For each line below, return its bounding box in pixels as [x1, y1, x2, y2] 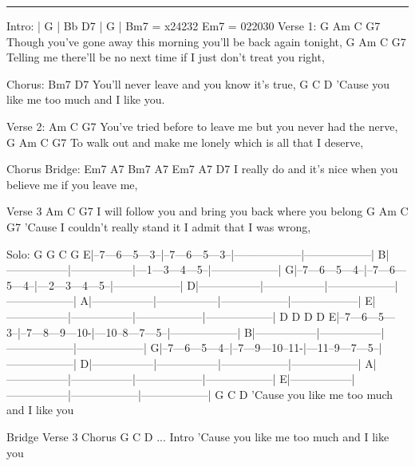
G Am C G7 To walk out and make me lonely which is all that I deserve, [6, 133, 364, 150]
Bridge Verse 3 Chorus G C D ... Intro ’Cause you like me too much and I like [6, 428, 389, 445]
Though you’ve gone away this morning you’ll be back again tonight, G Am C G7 [6, 33, 406, 49]
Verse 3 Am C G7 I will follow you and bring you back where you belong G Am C [6, 203, 409, 219]
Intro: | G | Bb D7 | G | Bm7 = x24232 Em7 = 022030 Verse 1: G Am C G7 [6, 18, 381, 34]
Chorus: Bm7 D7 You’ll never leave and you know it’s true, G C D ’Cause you [6, 75, 390, 92]
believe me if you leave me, [6, 176, 138, 192]
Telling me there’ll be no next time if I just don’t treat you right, [6, 49, 325, 65]
